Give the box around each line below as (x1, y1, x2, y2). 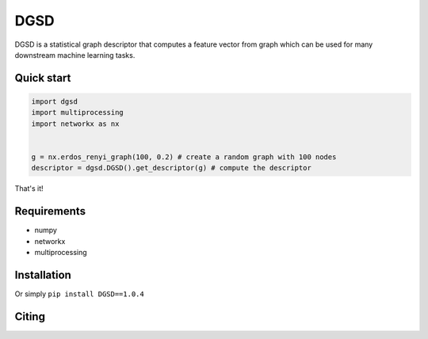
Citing (14, 310, 45, 323)
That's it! (14, 184, 44, 193)
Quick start (14, 71, 71, 85)
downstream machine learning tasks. (14, 50, 136, 59)
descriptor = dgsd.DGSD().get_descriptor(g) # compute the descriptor (31, 163, 312, 173)
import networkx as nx (31, 119, 120, 128)
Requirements (14, 204, 86, 218)
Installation (14, 268, 71, 281)
